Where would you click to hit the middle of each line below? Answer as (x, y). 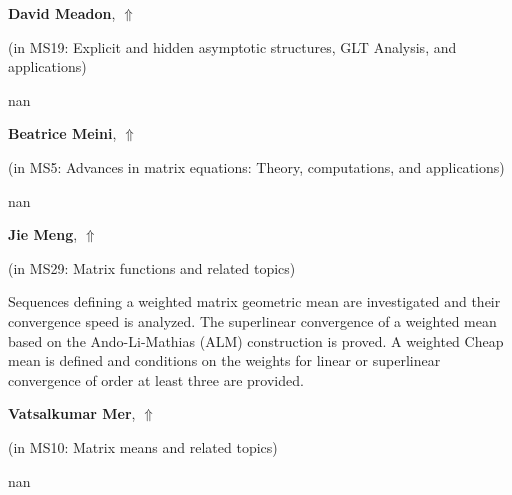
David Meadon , (62, 13)
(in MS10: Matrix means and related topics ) (143, 446)
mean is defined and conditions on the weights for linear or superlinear (224, 360)
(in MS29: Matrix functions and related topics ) (152, 267)
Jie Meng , (43, 234)
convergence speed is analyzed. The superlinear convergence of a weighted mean (252, 320)
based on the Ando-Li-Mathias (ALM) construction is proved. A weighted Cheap (256, 340)
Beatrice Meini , (62, 133)
